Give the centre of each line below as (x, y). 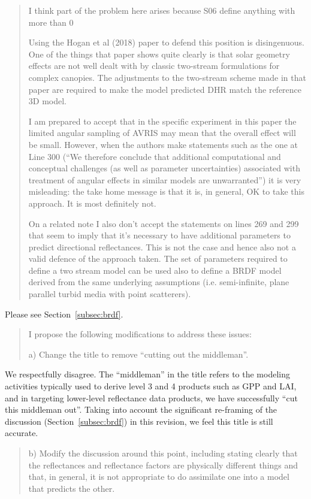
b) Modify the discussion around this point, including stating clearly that (163, 453)
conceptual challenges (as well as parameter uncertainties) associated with (164, 168)
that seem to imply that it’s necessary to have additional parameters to (159, 235)
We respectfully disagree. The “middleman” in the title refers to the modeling (147, 374)
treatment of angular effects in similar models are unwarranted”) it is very (165, 179)
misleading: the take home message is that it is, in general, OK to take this (166, 191)
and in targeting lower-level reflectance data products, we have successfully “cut (151, 397)
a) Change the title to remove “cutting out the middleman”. (138, 354)
